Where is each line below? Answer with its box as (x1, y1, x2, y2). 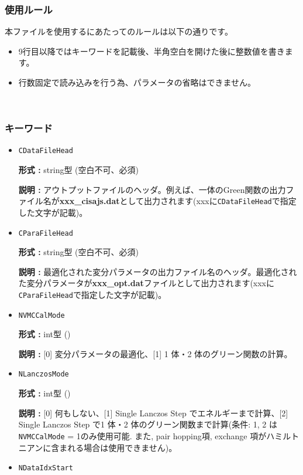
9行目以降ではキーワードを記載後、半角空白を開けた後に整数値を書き (18, 45, 285, 57)
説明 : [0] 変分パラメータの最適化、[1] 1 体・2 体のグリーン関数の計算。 (18, 347, 292, 359)
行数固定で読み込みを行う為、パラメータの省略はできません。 (18, 76, 256, 88)
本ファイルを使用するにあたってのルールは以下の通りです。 (5, 25, 233, 38)
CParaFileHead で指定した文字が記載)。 (18, 288, 167, 300)
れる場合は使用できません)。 (67, 441, 177, 453)
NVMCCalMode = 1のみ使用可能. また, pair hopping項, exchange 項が (18, 429, 267, 442)
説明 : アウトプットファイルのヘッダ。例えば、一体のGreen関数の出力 (18, 183, 286, 195)
